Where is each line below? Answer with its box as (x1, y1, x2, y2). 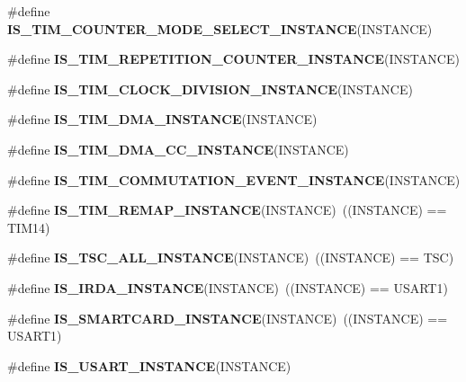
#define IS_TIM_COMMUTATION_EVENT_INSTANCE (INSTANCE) (7, 170, 461, 189)
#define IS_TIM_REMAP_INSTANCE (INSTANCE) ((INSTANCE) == (7, 200, 447, 219)
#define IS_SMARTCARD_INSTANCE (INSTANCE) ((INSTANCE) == (7, 308, 448, 327)
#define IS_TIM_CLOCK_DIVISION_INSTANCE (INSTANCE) (7, 79, 413, 98)
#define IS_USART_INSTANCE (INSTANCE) (7, 356, 291, 375)
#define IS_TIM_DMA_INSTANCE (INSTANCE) (7, 110, 318, 129)
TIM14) (7, 218, 50, 236)
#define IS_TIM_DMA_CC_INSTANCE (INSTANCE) (7, 139, 349, 158)
